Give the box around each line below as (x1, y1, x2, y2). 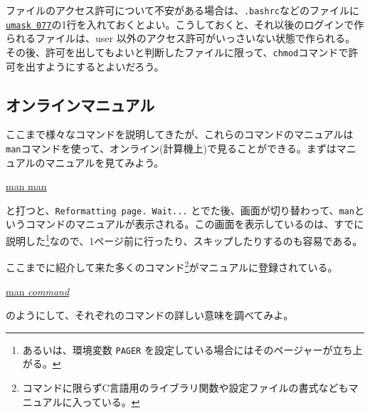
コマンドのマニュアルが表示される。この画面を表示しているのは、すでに (25, 216, 364, 231)
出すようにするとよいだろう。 (25, 58, 164, 73)
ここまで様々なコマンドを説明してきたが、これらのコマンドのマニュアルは (6, 127, 354, 142)
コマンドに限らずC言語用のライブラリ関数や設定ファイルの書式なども (22, 380, 349, 394)
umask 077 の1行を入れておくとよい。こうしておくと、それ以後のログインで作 (6, 16, 364, 31)
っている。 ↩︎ (82, 394, 140, 409)
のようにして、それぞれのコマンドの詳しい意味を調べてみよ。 (6, 308, 294, 323)
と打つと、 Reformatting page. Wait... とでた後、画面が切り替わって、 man (6, 202, 354, 217)
